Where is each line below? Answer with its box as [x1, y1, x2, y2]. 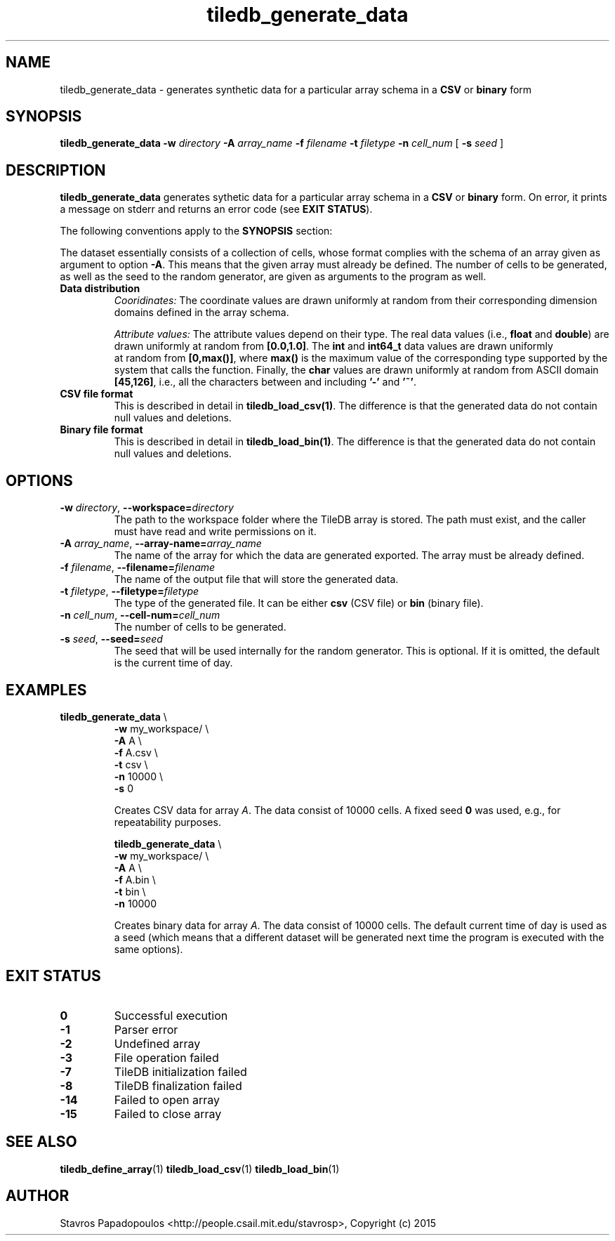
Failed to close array [114, 1106, 222, 1121]
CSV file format [60, 388, 133, 400]
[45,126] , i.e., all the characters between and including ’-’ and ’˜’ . [114, 376, 417, 388]
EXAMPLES [6, 681, 87, 699]
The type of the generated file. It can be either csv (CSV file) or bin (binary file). [114, 597, 484, 610]
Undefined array [114, 1036, 201, 1051]
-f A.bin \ [114, 873, 156, 886]
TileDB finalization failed [114, 1078, 242, 1093]
